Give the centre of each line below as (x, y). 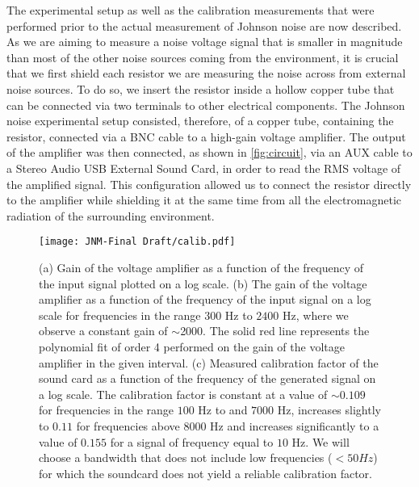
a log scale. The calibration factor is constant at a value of (183, 394)
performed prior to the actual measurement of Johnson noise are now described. (204, 25)
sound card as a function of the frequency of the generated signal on (207, 378)
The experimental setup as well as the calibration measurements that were (191, 10)
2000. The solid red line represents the (275, 331)
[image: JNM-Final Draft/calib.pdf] (137, 242)
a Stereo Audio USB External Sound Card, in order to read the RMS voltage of (204, 168)
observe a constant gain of (103, 331)
